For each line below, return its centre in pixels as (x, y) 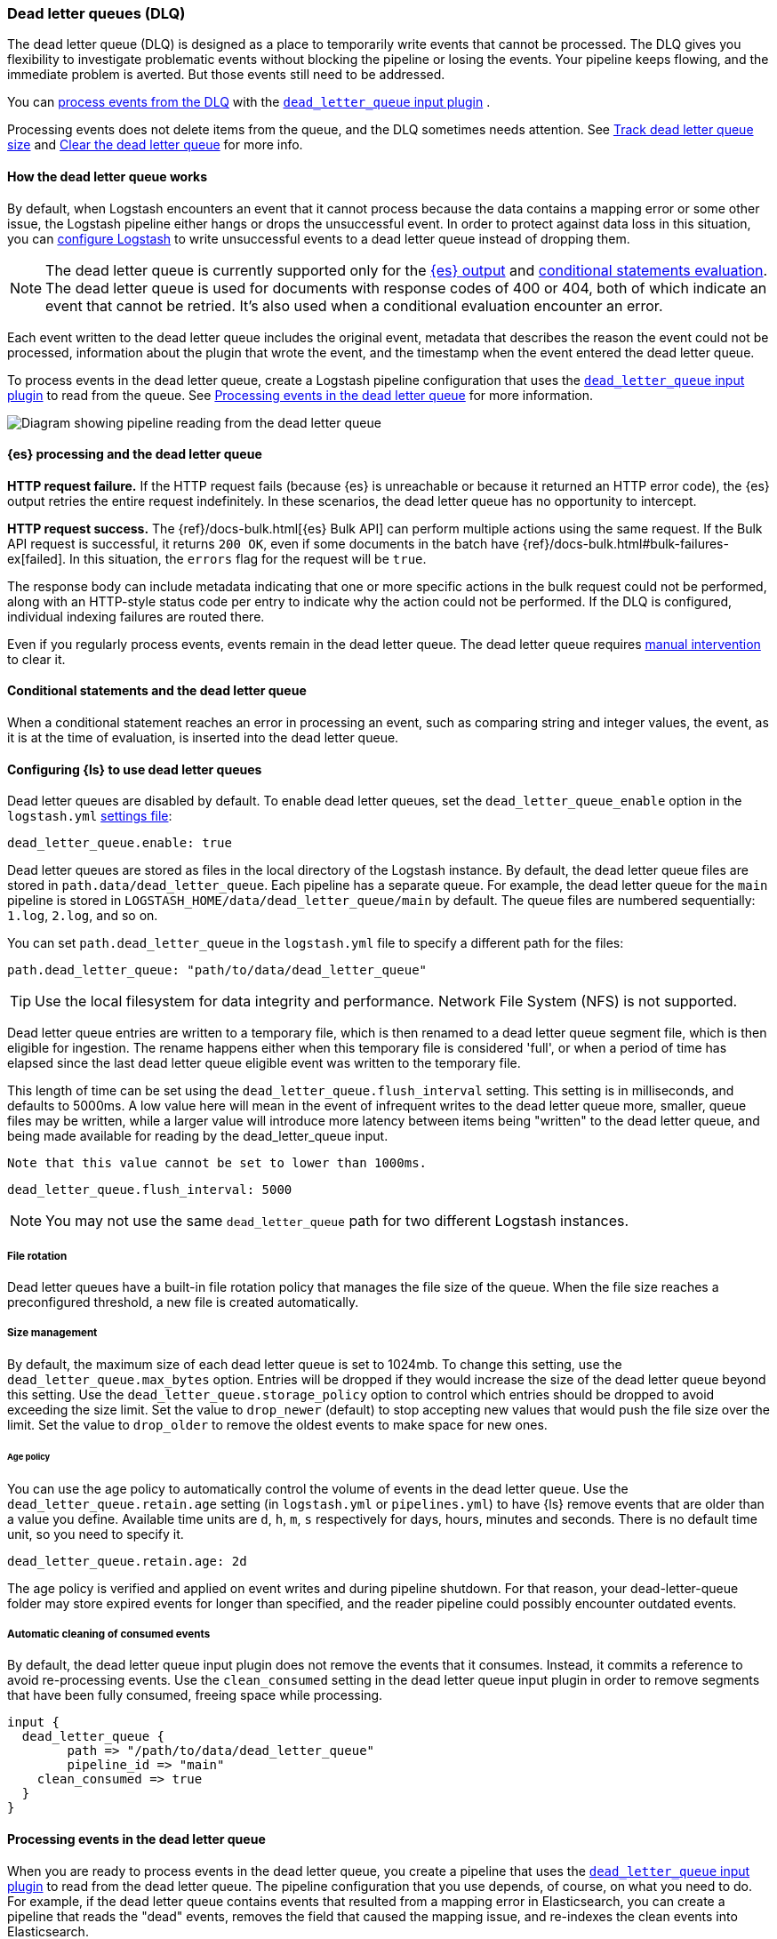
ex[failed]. (37, 558)
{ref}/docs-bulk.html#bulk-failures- (625, 543)
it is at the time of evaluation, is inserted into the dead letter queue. (203, 738)
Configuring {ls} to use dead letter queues (135, 769)
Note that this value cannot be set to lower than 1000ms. (217, 1163)
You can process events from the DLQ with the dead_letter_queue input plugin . (249, 102)
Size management (52, 1333)
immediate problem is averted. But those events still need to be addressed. (226, 75)
